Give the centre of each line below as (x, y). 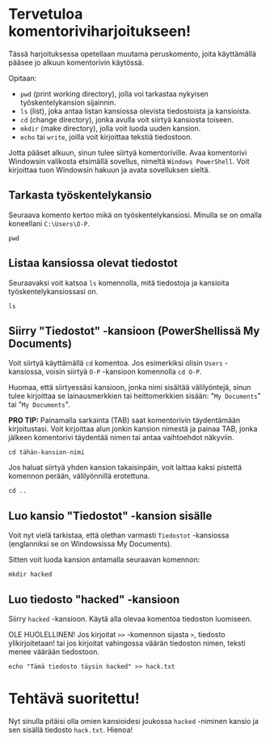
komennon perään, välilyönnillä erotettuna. (79, 476)
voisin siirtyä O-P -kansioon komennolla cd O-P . (124, 372)
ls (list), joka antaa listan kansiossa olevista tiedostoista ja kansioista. (135, 111)
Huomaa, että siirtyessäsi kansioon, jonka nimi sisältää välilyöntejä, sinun (130, 388)
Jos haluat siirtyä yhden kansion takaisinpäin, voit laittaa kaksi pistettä (125, 468)
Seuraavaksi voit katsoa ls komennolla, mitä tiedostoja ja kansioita (119, 283)
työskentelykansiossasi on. (53, 291)
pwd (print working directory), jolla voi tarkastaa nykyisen (114, 93)
